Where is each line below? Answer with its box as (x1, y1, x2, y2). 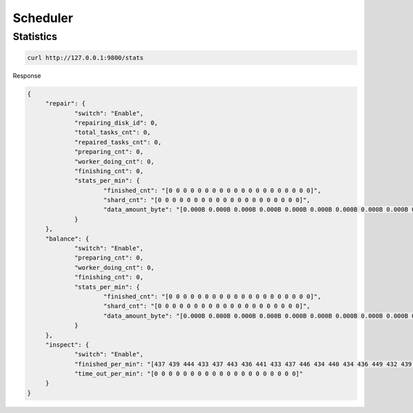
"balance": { (45, 234, 89, 243)
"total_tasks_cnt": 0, (74, 128, 151, 137)
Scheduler (12, 10, 74, 26)
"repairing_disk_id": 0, (74, 119, 158, 127)
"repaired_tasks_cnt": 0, (74, 138, 162, 146)
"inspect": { (45, 341, 89, 348)
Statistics (12, 30, 58, 43)
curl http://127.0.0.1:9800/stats (27, 54, 144, 61)
